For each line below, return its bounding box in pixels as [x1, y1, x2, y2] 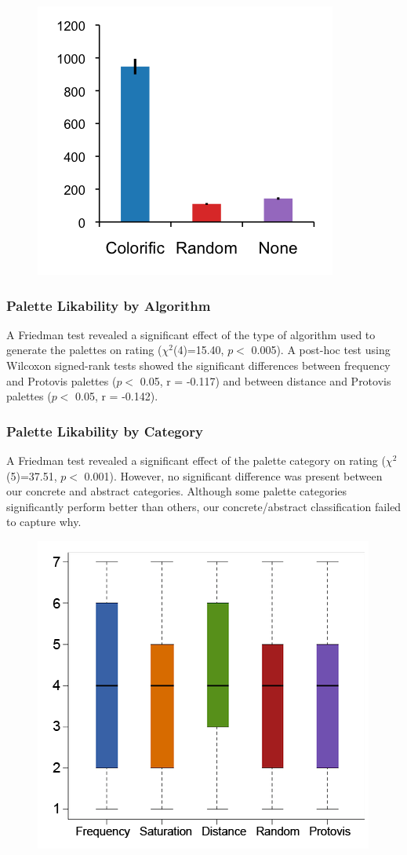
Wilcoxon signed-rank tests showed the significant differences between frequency [6, 357, 391, 373]
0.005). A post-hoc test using [251, 342, 391, 358]
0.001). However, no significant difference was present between [84, 467, 383, 484]
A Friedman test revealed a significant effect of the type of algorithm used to [6, 326, 376, 342]
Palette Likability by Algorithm [6, 295, 211, 315]
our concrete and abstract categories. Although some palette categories [6, 483, 347, 499]
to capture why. [6, 513, 82, 530]
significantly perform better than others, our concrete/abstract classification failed [6, 498, 402, 514]
